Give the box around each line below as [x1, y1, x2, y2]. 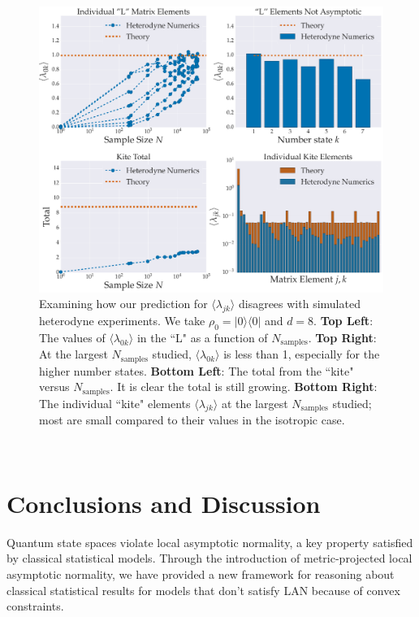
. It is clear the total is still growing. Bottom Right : [110, 378, 378, 395]
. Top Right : [308, 328, 377, 345]
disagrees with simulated [238, 295, 361, 312]
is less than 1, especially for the [223, 345, 380, 363]
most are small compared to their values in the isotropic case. [39, 411, 345, 428]
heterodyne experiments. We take [39, 311, 205, 328]
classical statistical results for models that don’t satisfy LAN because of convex [6, 581, 400, 598]
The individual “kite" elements [39, 394, 191, 411]
